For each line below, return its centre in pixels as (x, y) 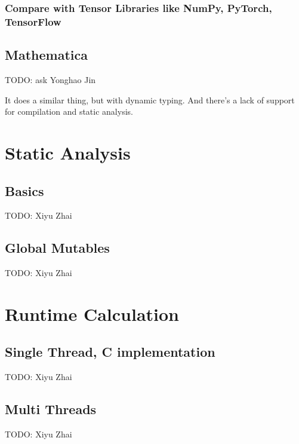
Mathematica (46, 55)
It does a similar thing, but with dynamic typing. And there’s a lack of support (150, 99)
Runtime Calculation (92, 313)
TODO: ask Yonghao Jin (50, 79)
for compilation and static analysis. (69, 111)
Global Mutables (57, 248)
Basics (24, 190)
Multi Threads (51, 409)
